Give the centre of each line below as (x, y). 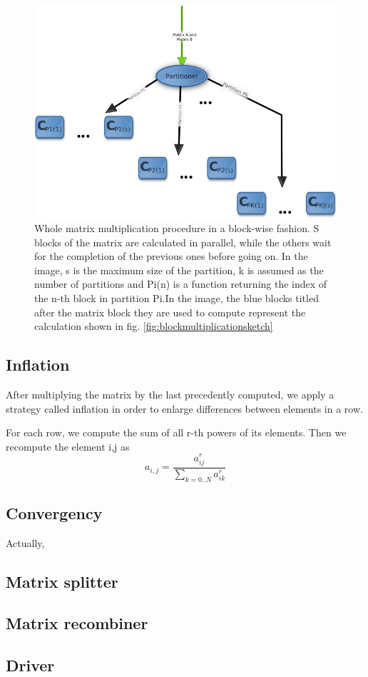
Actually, (25, 542)
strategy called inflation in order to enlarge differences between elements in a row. (184, 408)
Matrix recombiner (77, 623)
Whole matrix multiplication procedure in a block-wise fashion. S (177, 228)
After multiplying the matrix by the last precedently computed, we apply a (170, 395)
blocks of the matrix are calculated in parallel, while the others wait (183, 242)
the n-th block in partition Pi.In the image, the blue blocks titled (177, 298)
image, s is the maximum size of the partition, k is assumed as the (179, 270)
